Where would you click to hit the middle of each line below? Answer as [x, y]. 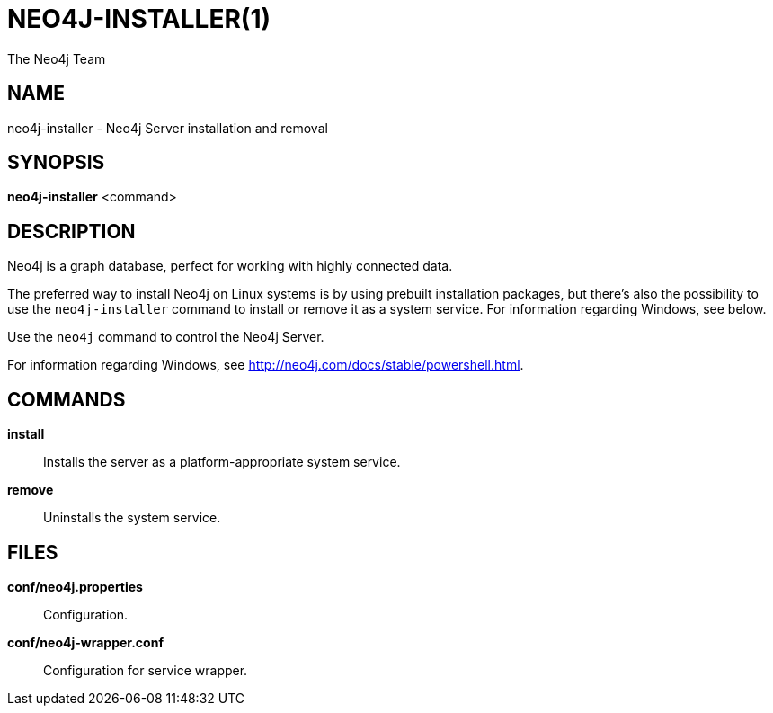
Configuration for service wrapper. [146, 670]
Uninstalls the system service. [132, 518]
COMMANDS [67, 399]
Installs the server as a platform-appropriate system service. [222, 462]
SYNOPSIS [56, 163]
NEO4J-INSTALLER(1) [139, 19]
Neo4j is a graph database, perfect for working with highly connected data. [230, 266]
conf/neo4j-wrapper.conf [85, 642]
